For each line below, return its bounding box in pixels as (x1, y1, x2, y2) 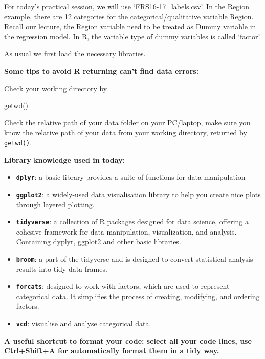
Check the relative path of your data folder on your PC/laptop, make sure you (4, 117, 251, 128)
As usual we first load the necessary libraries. (4, 48, 146, 59)
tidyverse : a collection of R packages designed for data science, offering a (16, 216, 249, 227)
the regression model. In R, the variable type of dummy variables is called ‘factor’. (4, 31, 261, 41)
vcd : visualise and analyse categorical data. (16, 318, 151, 329)
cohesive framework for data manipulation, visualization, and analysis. (16, 226, 237, 237)
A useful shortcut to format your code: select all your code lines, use (4, 335, 252, 346)
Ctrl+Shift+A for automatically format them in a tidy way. (4, 345, 219, 356)
